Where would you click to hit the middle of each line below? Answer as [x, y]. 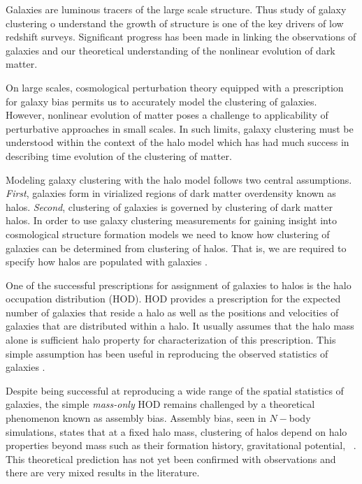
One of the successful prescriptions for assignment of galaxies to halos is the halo [179, 285]
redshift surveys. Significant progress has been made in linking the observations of [181, 37]
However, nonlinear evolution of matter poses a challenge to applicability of [167, 115]
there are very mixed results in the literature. [103, 472]
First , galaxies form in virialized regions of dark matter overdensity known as [171, 193]
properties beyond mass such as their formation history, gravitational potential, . [181, 445]
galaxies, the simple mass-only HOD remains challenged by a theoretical [160, 404]
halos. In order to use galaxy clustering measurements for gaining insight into [171, 220]
